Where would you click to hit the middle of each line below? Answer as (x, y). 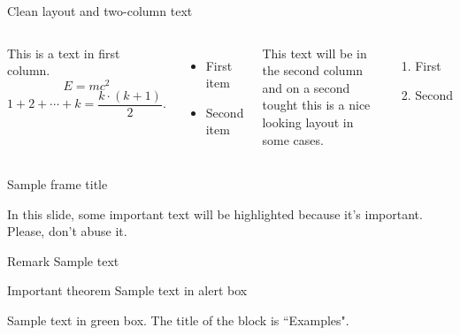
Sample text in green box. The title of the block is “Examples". (178, 320)
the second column (313, 70)
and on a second (306, 87)
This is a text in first (64, 53)
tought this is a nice (316, 105)
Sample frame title (57, 183)
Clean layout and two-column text (100, 11)
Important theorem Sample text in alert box (127, 290)
